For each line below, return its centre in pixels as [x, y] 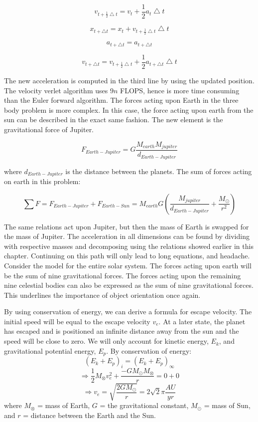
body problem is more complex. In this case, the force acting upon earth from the [129, 109]
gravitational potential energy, [50, 350]
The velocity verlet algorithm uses [56, 90]
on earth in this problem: [42, 181]
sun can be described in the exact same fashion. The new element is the [114, 119]
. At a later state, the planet [202, 321]
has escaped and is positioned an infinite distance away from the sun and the [122, 331]
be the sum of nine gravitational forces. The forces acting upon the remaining [123, 275]
